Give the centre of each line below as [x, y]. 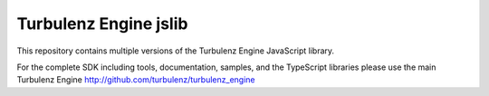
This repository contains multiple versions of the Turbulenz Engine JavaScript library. [176, 51]
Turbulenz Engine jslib [102, 24]
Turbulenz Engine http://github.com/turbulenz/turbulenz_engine [136, 80]
